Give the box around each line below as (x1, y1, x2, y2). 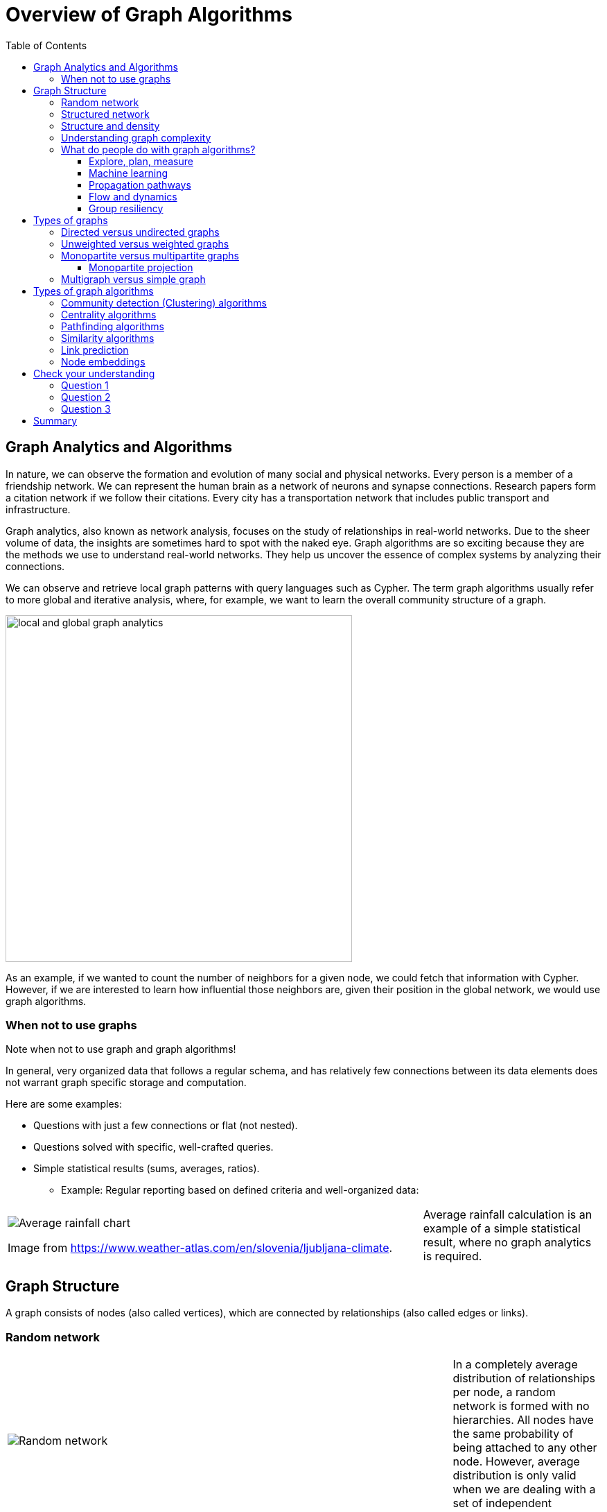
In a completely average (452, 1357, 578, 1371)
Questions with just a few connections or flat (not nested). (33, 1119, 298, 1132)
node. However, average (452, 1454, 580, 1468)
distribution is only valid (452, 1468, 577, 1482)
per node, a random (452, 1384, 556, 1399)
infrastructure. (6, 503, 71, 515)
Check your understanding (33, 367, 155, 379)
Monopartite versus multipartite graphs (61, 249, 239, 261)
